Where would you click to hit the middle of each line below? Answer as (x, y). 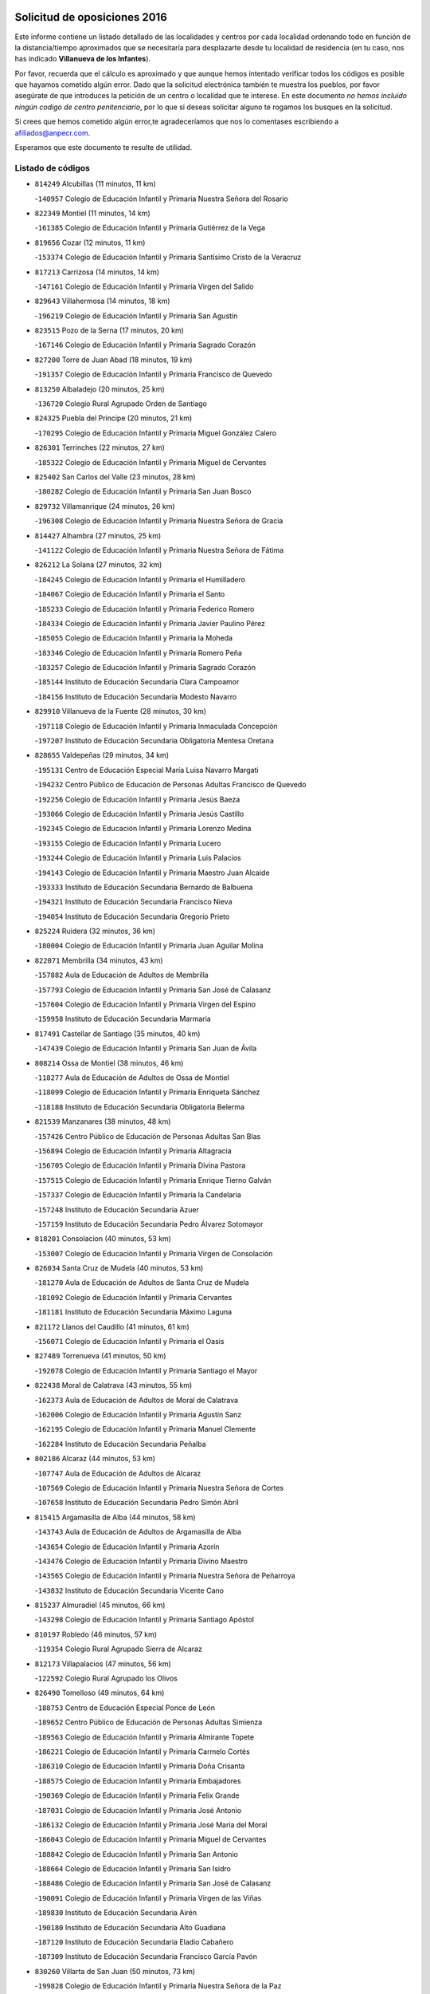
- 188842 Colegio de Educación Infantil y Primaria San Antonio (136, 1854)
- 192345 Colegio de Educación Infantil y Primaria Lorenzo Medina (143, 829)
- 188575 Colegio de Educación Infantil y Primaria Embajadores (138, 1781)
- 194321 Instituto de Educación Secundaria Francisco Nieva (133, 902)
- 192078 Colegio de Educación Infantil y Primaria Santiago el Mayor (146, 1370)
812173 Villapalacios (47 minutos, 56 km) (103, 1664)
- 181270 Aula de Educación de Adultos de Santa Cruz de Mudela (142, 1283)
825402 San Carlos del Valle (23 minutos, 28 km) (115, 477)
